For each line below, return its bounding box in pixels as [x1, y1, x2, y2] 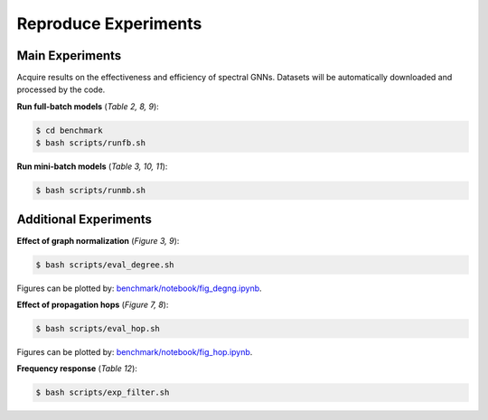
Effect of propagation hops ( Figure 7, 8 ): [16, 299, 169, 311]
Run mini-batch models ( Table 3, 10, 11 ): [16, 161, 168, 172]
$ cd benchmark [35, 125, 103, 135]
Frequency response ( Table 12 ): [16, 363, 137, 374]
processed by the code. [16, 84, 106, 95]
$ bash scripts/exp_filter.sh [35, 387, 170, 397]
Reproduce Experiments [16, 14, 202, 33]
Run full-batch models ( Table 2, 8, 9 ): [16, 100, 160, 112]
